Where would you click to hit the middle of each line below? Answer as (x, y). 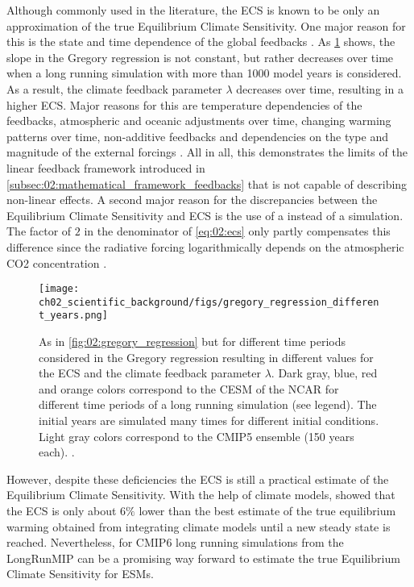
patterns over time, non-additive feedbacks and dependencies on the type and (197, 136)
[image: (59, 289)
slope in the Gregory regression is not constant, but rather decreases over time (200, 57)
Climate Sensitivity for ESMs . (80, 574)
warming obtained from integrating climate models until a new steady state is (199, 526)
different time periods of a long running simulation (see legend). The (208, 404)
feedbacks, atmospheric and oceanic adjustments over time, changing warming (199, 121)
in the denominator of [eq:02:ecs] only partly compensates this (237, 231)
